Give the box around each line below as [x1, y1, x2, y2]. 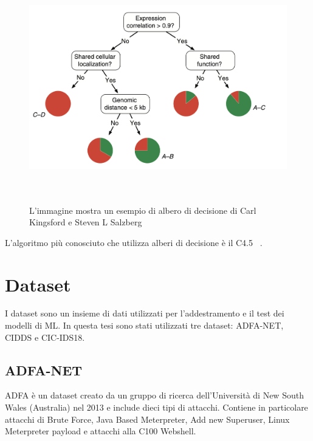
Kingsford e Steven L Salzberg [29, 216, 142, 228]
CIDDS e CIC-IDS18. [5, 330, 85, 343]
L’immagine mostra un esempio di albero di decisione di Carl [29, 203, 256, 216]
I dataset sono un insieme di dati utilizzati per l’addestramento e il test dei [5, 307, 284, 320]
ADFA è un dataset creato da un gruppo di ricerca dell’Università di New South [5, 389, 304, 402]
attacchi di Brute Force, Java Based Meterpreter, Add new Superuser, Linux [5, 412, 290, 425]
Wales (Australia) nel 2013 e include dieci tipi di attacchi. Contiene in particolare [5, 401, 308, 414]
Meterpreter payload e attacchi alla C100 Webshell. [5, 425, 196, 437]
